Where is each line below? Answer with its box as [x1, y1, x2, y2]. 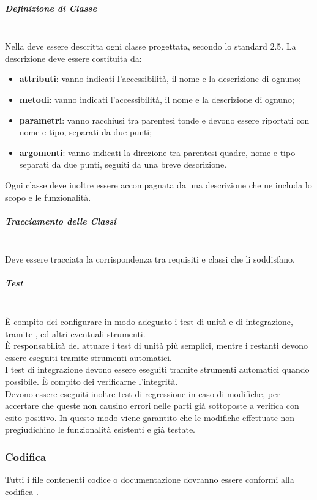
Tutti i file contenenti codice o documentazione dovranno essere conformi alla [5, 473, 294, 486]
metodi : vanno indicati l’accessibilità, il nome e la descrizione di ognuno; [19, 92, 294, 105]
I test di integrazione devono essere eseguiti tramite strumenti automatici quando [5, 363, 310, 376]
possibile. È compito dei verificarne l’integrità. [5, 375, 178, 387]
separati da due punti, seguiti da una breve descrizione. [19, 158, 227, 171]
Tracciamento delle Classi [5, 214, 117, 227]
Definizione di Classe [5, 1, 97, 14]
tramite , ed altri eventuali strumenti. [5, 327, 146, 340]
